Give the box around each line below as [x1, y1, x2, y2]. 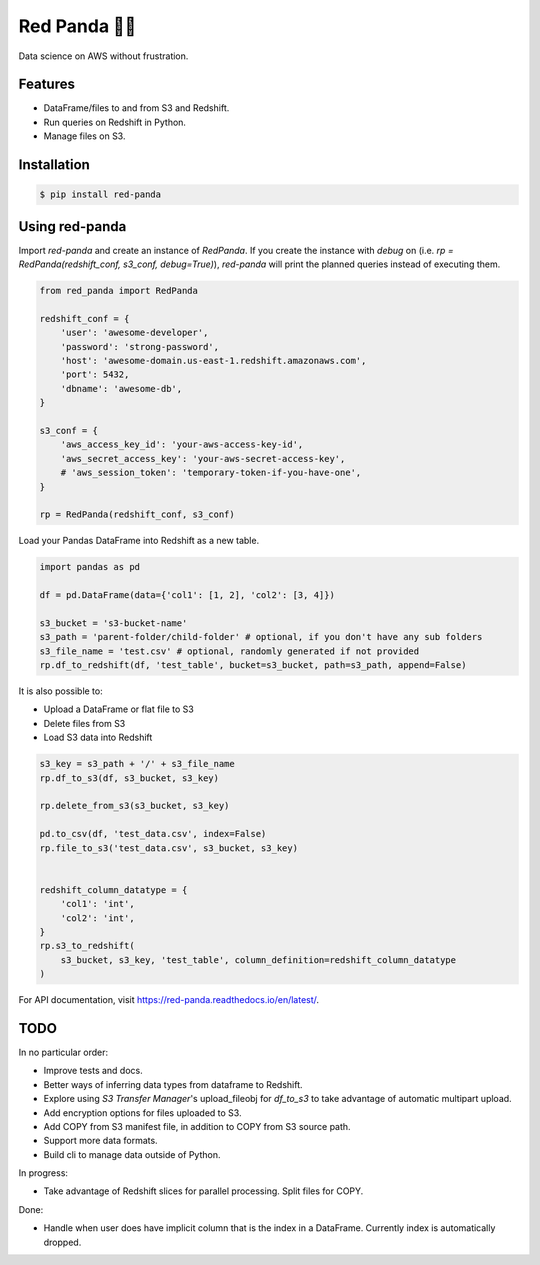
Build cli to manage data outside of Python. [43, 1148, 221, 1160]
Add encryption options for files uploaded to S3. [43, 1106, 242, 1119]
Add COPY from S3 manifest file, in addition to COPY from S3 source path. [43, 1120, 351, 1132]
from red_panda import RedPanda [39, 285, 199, 297]
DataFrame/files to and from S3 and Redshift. [43, 102, 230, 114]
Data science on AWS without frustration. [18, 50, 189, 62]
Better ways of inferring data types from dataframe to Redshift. [43, 1078, 304, 1090]
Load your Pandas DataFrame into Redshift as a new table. [18, 535, 260, 547]
